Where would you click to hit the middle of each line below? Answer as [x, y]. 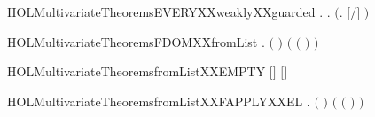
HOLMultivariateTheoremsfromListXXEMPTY [137, 71]
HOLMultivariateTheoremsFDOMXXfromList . [136, 41]
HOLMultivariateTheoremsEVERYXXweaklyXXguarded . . [169, 12]
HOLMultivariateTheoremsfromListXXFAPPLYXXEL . [159, 101]
